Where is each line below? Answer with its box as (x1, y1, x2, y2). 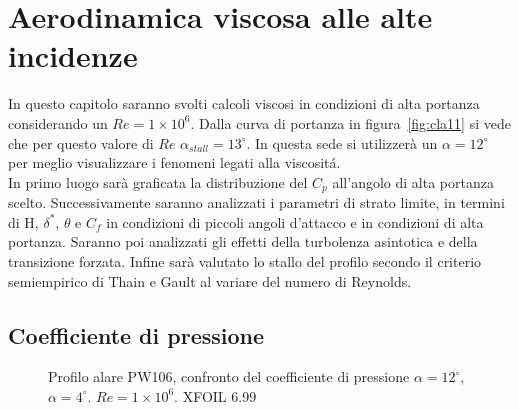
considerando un (8, 112, 108, 133)
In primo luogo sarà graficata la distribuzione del (8, 171, 308, 192)
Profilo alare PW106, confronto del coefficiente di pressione (48, 366, 410, 387)
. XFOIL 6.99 (174, 385, 257, 406)
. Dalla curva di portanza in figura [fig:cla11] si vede (190, 112, 511, 133)
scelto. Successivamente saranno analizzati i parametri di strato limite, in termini (8, 192, 505, 213)
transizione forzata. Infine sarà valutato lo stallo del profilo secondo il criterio (8, 250, 482, 271)
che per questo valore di (8, 132, 154, 153)
